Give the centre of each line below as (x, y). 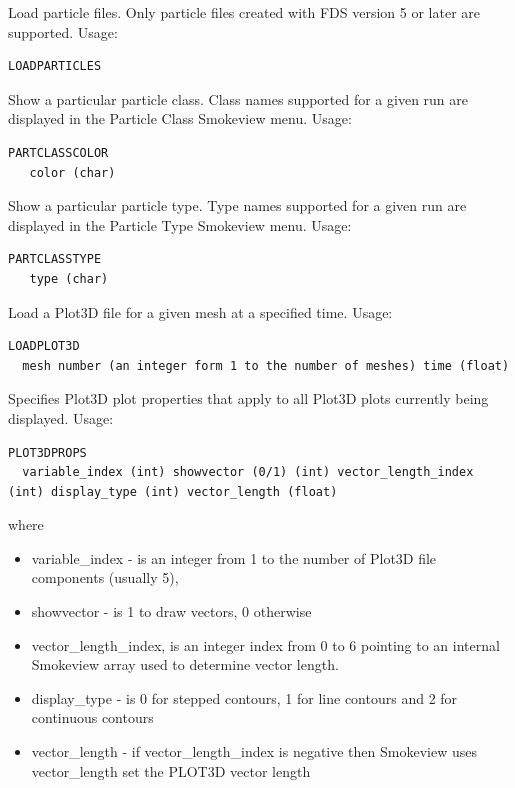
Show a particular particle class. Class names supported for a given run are (238, 98)
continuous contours (92, 717)
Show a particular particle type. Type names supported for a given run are (237, 205)
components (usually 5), (105, 577)
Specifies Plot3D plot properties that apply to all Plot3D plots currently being (248, 398)
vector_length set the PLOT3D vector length (171, 770)
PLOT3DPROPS (47, 452)
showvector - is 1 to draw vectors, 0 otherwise (171, 611)
